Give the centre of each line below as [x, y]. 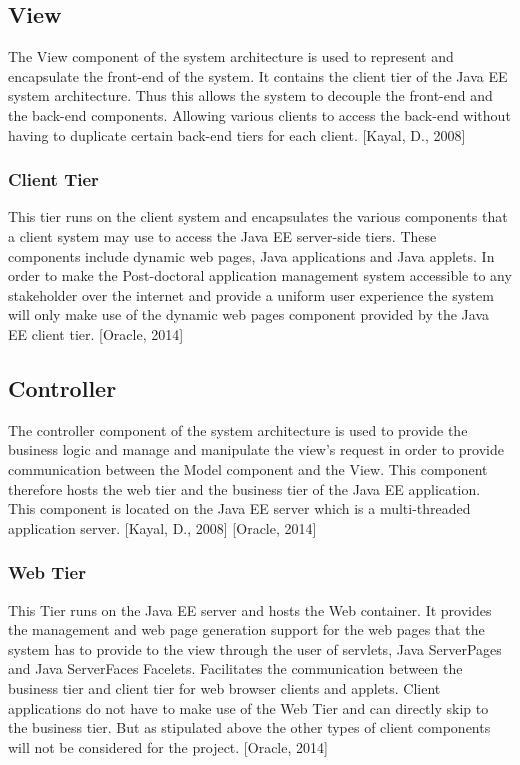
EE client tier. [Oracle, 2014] [96, 333]
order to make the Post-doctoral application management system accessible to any [260, 275]
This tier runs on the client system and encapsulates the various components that [258, 216]
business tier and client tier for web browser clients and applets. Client [224, 687]
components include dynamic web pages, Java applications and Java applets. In [251, 255]
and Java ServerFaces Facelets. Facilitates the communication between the [235, 668]
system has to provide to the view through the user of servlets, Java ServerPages [255, 648]
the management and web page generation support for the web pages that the [246, 629]
